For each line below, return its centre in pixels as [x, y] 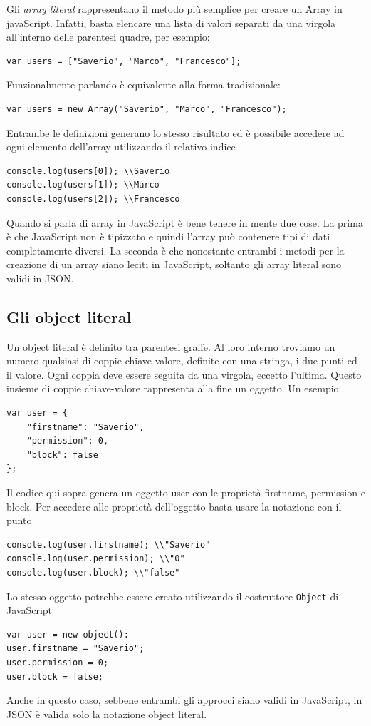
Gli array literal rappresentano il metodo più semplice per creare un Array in [174, 9]
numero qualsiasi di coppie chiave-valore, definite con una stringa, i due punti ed [182, 361]
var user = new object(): [68, 634]
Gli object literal [69, 316]
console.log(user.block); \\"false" [93, 573]
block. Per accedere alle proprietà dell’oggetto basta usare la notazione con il [174, 506]
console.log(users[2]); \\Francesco [93, 199]
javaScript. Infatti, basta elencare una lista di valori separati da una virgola [171, 22]
